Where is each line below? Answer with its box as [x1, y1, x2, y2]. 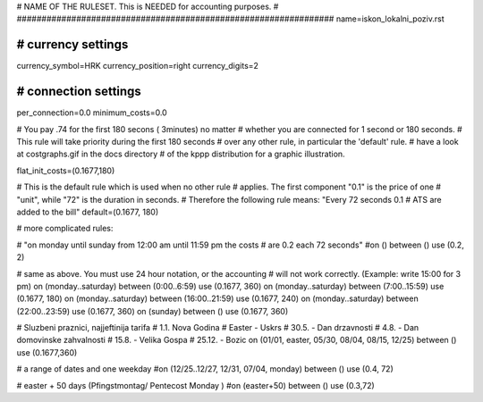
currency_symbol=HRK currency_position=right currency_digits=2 [16, 61, 259, 71]
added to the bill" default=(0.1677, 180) [16, 206, 159, 217]
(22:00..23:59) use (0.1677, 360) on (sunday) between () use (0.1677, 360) [16, 306, 289, 316]
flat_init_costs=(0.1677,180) [16, 165, 115, 176]
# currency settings [16, 37, 129, 53]
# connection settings [16, 84, 142, 99]
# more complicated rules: [16, 223, 114, 234]
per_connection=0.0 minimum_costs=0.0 [16, 107, 167, 118]
